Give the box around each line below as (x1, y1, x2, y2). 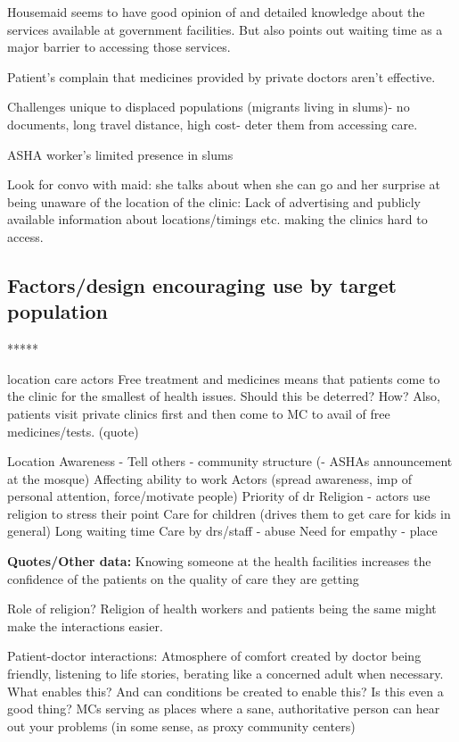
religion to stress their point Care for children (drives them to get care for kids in (7, 504, 451, 522)
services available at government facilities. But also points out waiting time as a (7, 20, 443, 38)
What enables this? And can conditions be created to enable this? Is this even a (7, 681, 444, 700)
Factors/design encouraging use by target (7, 271, 397, 298)
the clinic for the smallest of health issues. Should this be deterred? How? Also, (7, 387, 440, 405)
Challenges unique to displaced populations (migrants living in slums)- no (7, 97, 410, 116)
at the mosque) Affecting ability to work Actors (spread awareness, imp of (7, 469, 412, 488)
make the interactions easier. (7, 616, 163, 635)
